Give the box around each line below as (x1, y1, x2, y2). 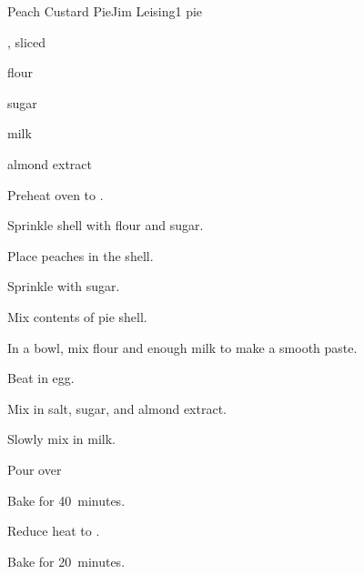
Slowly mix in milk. (7, 429, 116, 448)
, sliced (7, 32, 46, 51)
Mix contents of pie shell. (7, 307, 147, 326)
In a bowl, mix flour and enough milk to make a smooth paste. (7, 337, 358, 357)
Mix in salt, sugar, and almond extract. (7, 398, 227, 418)
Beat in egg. (7, 368, 75, 388)
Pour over (7, 459, 62, 478)
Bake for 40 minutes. (7, 490, 126, 509)
